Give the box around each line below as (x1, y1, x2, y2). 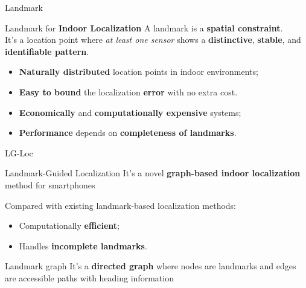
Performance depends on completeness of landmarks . (19, 126, 237, 139)
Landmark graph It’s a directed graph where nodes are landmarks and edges (5, 260, 296, 272)
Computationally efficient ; (19, 219, 120, 232)
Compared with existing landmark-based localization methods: (5, 199, 236, 211)
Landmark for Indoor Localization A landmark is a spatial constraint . (5, 21, 283, 34)
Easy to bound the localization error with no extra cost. (19, 85, 238, 98)
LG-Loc (5, 146, 33, 159)
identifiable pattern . (5, 45, 89, 57)
